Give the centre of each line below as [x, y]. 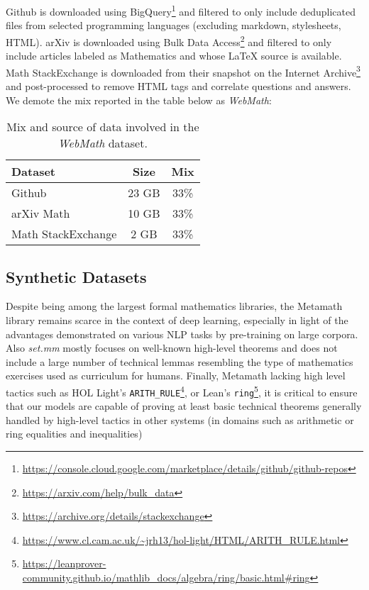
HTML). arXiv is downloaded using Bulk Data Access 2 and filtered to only [169, 40]
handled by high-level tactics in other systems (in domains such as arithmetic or [180, 419]
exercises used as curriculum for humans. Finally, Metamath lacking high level [176, 375]
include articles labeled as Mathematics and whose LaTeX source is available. [174, 56]
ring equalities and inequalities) [74, 434]
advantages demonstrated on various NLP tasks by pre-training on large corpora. [182, 334]
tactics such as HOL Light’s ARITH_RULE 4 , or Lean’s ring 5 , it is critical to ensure [182, 391]
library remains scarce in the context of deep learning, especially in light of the [177, 319]
